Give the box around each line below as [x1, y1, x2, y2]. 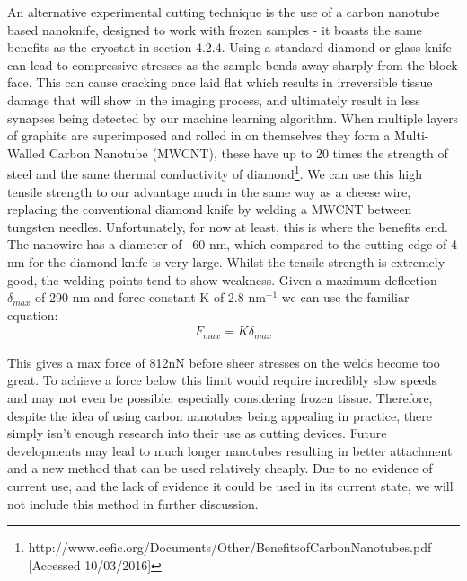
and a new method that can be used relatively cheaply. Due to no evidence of [7, 459, 433, 478]
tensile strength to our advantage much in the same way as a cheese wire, [7, 182, 411, 201]
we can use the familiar [281, 288, 410, 307]
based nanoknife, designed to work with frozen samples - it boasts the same [7, 20, 422, 39]
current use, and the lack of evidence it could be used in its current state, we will [7, 476, 454, 495]
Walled [7, 143, 46, 162]
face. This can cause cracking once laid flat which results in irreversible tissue [7, 73, 433, 92]
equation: [7, 305, 58, 324]
